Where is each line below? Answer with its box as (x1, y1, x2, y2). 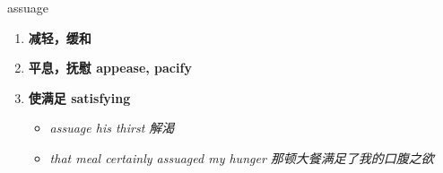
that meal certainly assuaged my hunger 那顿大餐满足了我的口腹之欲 (49, 148, 434, 167)
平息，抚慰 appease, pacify (28, 58, 192, 77)
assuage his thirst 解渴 (49, 118, 175, 137)
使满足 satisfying (28, 88, 131, 107)
